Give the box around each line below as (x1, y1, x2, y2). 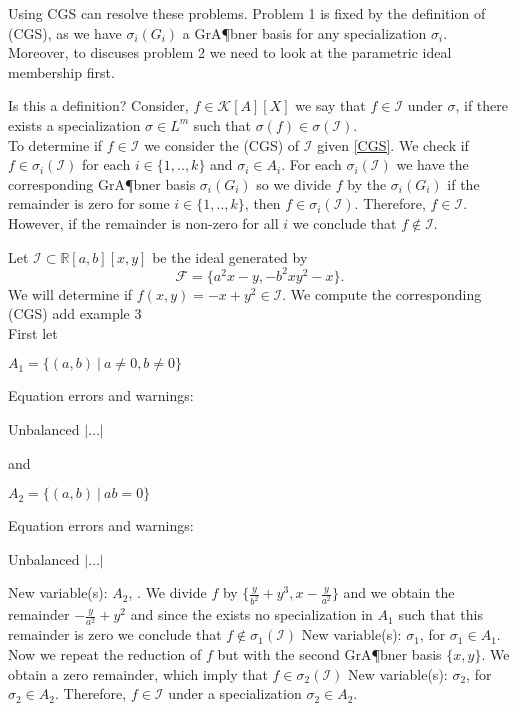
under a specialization (168, 683, 302, 704)
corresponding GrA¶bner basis (8, 173, 196, 194)
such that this (398, 604, 483, 625)
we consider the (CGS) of (144, 134, 300, 155)
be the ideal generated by (152, 246, 308, 267)
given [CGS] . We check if (317, 134, 469, 155)
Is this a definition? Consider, (8, 95, 189, 116)
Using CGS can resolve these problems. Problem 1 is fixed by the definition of (8, 3, 486, 23)
